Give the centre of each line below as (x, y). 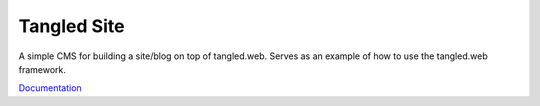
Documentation (50, 88)
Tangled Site (71, 26)
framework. (42, 69)
